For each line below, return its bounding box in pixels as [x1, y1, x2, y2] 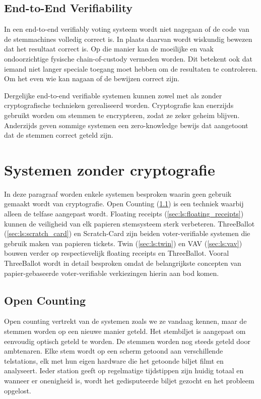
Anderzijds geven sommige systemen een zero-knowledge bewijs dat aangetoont [4, 120, 248, 130]
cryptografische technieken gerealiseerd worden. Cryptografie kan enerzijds [4, 100, 234, 110]
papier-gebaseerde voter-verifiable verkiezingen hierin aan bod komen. [4, 267, 219, 278]
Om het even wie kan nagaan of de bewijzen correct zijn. [4, 73, 180, 84]
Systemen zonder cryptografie [4, 159, 215, 180]
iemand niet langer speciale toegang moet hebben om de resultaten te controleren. [4, 63, 258, 74]
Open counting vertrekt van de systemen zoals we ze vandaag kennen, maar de [4, 316, 247, 326]
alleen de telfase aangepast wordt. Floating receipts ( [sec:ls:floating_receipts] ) [4, 208, 244, 219]
